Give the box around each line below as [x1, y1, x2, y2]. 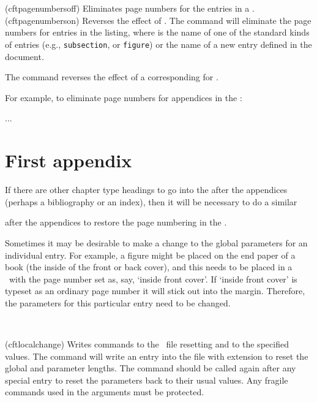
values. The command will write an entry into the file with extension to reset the [5, 349, 308, 362]
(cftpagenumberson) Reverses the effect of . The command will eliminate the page [5, 13, 311, 26]
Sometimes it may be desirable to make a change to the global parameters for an [5, 236, 308, 249]
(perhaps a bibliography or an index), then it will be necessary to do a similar [5, 195, 297, 208]
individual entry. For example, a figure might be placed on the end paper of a [5, 248, 296, 261]
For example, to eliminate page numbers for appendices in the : [5, 91, 242, 104]
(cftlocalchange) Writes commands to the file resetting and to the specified [5, 338, 289, 351]
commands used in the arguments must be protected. [5, 385, 204, 398]
